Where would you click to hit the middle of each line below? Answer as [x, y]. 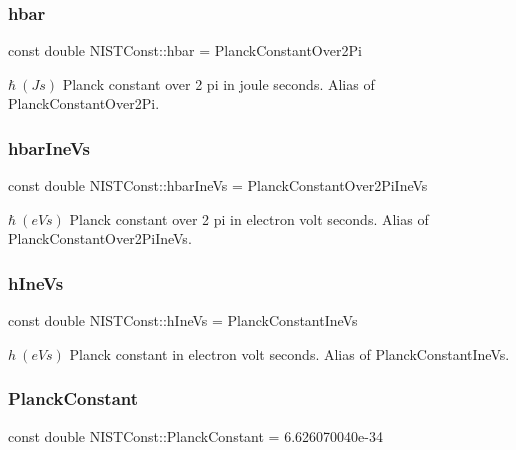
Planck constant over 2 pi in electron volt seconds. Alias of [249, 218]
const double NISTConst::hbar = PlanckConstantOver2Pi [185, 50]
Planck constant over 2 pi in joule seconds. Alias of [218, 83]
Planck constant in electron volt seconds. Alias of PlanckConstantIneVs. [289, 353]
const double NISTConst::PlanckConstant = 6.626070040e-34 [195, 435]
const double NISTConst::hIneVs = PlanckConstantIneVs [183, 320]
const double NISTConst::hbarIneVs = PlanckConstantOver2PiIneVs [218, 185]
